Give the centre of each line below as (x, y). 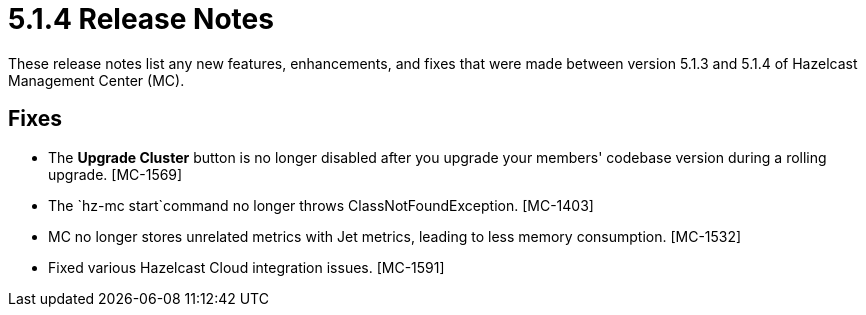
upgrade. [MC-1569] (115, 174)
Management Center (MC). (96, 80)
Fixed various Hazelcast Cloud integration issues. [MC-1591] (246, 267)
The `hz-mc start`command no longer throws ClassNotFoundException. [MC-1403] (321, 205)
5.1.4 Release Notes (141, 19)
